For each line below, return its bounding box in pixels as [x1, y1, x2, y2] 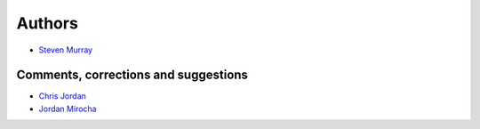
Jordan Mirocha [38, 103, 97, 114]
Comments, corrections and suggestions [16, 68, 249, 83]
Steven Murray [38, 44, 93, 55]
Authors [16, 13, 79, 33]
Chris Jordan [38, 91, 86, 101]
